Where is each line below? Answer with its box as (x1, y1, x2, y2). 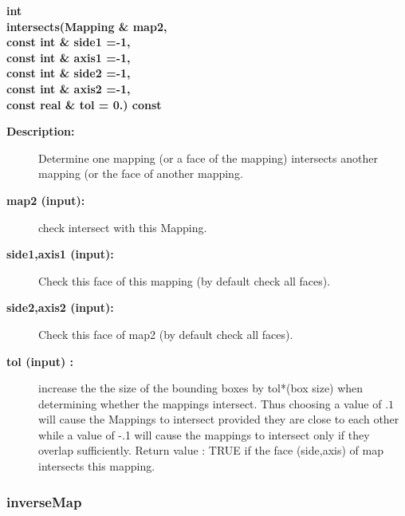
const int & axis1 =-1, (6, 49, 131, 65)
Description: (6, 123, 75, 140)
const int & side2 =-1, (6, 65, 131, 81)
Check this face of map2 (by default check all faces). (38, 325, 293, 342)
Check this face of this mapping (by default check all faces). (38, 272, 331, 289)
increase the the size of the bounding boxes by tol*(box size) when (38, 380, 364, 396)
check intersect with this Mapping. (38, 219, 207, 235)
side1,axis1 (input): (6, 246, 114, 262)
